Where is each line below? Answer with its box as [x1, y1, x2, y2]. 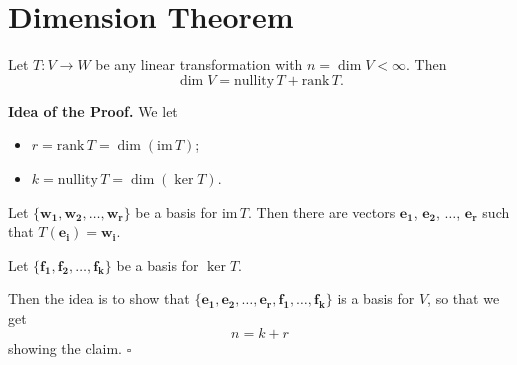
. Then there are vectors [247, 201, 396, 222]
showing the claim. [8, 338, 123, 359]
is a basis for [337, 288, 415, 309]
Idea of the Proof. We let [8, 100, 178, 121]
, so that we [427, 288, 500, 309]
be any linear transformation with [95, 54, 303, 75]
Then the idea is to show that [8, 288, 190, 309]
